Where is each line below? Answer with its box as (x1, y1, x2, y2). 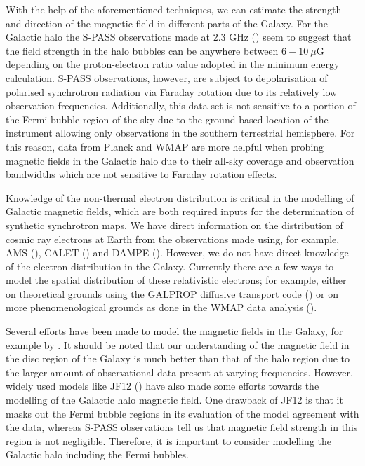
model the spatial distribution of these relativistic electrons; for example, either (6, 273, 347, 287)
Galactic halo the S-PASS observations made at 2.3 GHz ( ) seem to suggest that (6, 29, 352, 44)
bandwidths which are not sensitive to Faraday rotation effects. (6, 167, 277, 181)
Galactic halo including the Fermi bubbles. (6, 447, 190, 462)
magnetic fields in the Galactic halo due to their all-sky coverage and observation (6, 153, 354, 167)
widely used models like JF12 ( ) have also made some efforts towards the (6, 378, 319, 393)
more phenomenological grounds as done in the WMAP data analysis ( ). (6, 300, 317, 315)
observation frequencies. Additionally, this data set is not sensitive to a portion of (6, 98, 356, 113)
